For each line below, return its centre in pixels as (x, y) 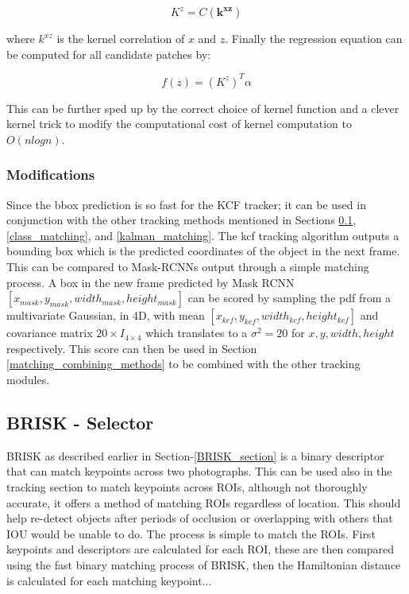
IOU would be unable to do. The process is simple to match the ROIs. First (191, 533)
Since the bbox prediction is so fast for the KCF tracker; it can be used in (186, 204)
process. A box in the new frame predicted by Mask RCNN (150, 282)
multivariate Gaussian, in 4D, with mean (106, 315)
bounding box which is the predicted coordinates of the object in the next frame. (203, 251)
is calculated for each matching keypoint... (109, 580)
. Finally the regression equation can (314, 38)
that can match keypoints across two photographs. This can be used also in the (199, 471)
